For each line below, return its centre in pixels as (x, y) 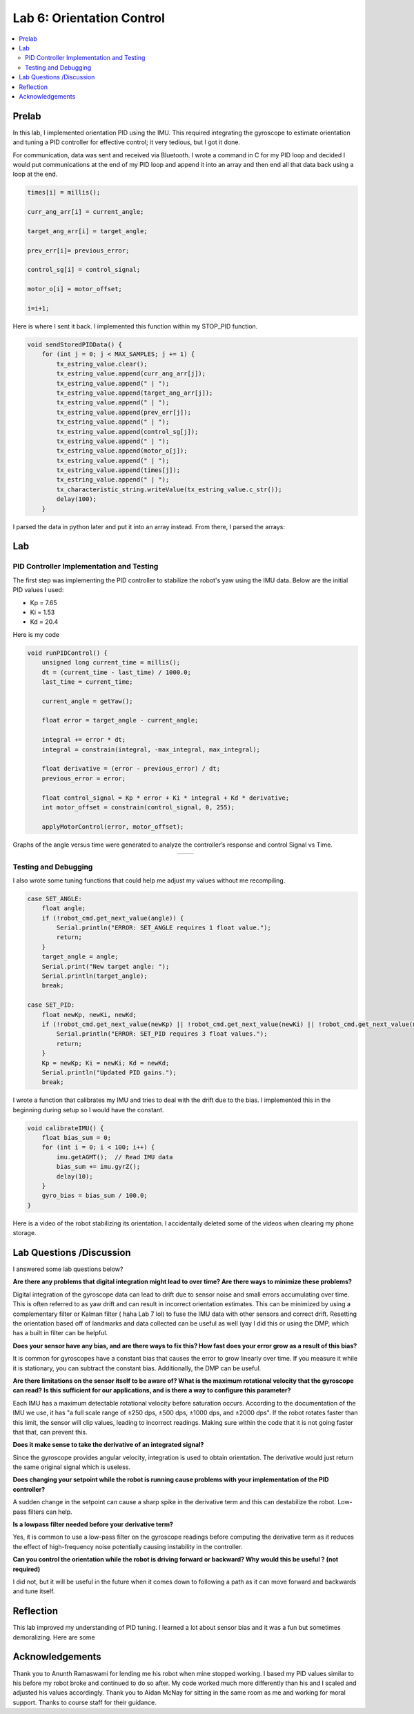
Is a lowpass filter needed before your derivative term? (93, 1524)
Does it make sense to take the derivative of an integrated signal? (108, 1445)
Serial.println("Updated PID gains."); (109, 1072)
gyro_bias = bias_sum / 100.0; (95, 1196)
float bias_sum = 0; (77, 1138)
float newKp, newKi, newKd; (89, 1015)
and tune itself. (34, 1591)
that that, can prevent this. (50, 1432)
